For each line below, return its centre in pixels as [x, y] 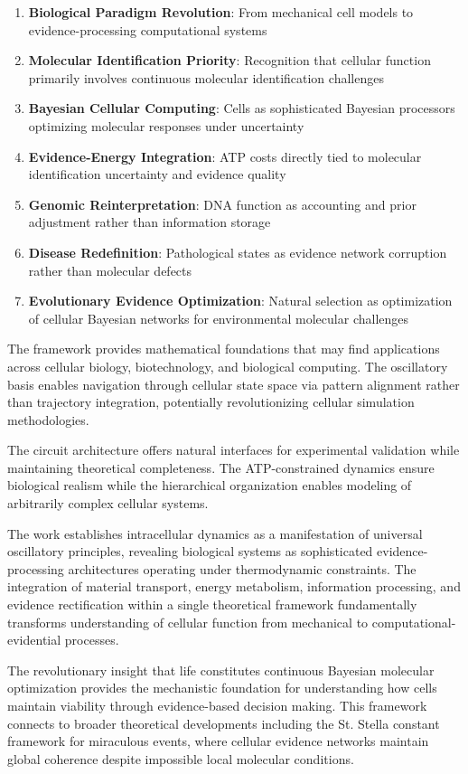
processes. [92, 640]
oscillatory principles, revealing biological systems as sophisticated [190, 551]
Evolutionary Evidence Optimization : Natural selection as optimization [240, 301]
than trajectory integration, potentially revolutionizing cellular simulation [211, 402]
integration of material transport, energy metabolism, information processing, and [234, 586]
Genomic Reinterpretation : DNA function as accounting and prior [222, 204]
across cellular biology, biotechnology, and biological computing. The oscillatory [228, 366]
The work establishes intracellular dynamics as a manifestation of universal [215, 533]
